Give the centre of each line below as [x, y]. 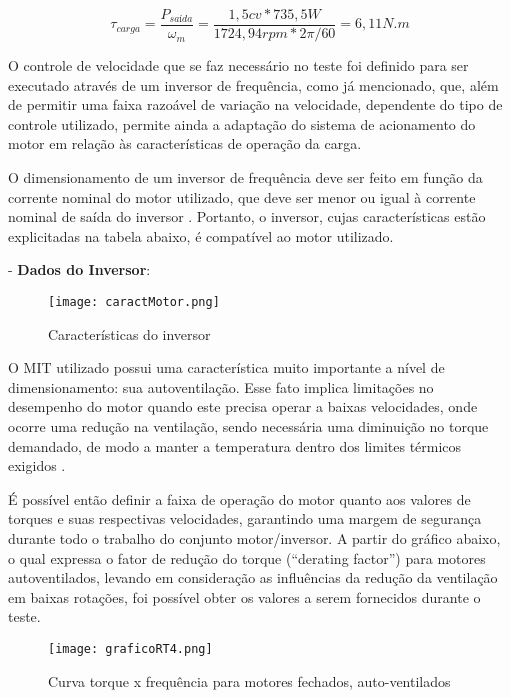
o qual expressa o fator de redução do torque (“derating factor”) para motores [247, 557]
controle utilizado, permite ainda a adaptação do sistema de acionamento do [242, 123]
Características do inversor [129, 333]
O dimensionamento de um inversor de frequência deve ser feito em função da [245, 177]
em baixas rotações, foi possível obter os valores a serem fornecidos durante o [244, 596]
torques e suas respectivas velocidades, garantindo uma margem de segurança [245, 518]
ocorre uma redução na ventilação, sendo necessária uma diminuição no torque [248, 426]
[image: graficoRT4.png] [130, 648]
